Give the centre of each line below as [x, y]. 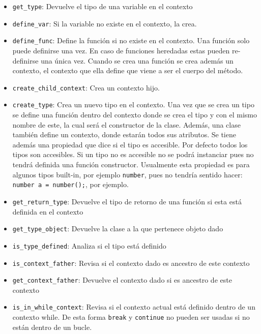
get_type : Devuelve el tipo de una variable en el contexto [103, 6]
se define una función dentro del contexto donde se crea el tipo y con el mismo [135, 115]
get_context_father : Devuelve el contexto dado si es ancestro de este [122, 280]
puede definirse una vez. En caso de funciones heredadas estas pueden [121, 50]
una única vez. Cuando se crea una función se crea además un [137, 60]
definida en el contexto [48, 211]
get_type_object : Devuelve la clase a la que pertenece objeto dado [118, 229]
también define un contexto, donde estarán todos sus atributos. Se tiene [124, 134]
